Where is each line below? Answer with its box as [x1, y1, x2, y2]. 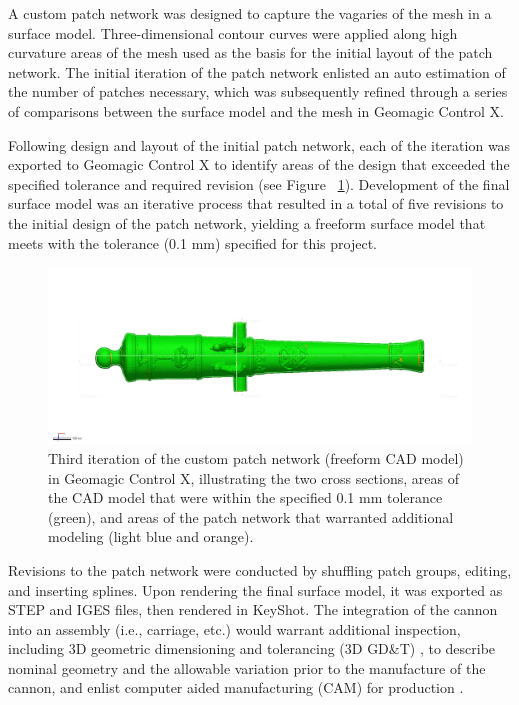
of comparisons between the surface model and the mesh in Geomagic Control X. [8, 100, 504, 121]
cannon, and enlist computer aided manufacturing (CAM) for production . [8, 677, 464, 698]
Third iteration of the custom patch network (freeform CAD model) [48, 447, 464, 468]
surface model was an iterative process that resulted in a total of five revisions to [8, 193, 504, 214]
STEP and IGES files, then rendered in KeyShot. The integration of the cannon [8, 599, 498, 620]
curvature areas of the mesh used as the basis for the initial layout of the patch [8, 42, 493, 63]
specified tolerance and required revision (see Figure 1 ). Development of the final [8, 173, 510, 194]
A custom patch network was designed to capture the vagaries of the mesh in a [8, 3, 492, 23]
